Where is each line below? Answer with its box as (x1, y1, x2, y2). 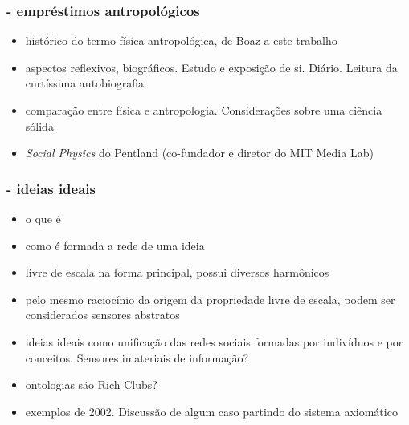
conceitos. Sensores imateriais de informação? (25, 349, 249, 366)
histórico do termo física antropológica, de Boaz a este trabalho (25, 32, 337, 49)
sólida (25, 117, 54, 134)
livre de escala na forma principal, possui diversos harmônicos (25, 264, 329, 281)
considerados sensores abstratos (25, 306, 180, 323)
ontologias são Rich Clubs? (25, 376, 157, 393)
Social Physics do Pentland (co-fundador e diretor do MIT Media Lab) (25, 144, 374, 161)
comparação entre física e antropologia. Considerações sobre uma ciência (25, 102, 382, 118)
